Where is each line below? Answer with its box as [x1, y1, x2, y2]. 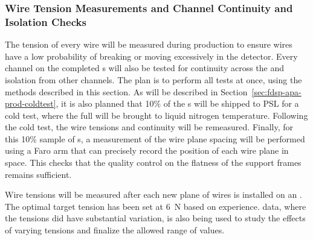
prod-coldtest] [5, 97, 56, 110]
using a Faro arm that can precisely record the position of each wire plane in [5, 144, 289, 157]
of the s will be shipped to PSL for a [163, 97, 299, 110]
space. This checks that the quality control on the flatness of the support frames [5, 156, 302, 169]
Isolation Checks [5, 14, 86, 29]
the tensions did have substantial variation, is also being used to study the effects [5, 212, 306, 224]
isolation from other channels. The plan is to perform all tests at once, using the [5, 73, 302, 86]
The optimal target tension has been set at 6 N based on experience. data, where [5, 200, 306, 212]
